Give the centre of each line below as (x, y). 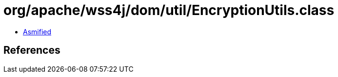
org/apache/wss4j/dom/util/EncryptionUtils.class (169, 10)
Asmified (37, 31)
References (32, 50)
